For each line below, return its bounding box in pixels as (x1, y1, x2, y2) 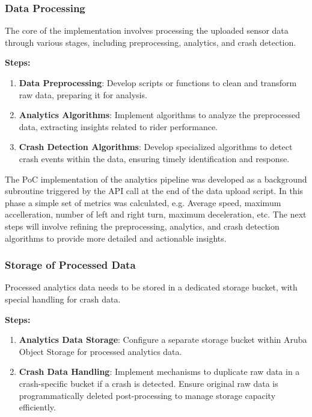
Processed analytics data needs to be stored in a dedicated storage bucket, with (5, 281, 298, 293)
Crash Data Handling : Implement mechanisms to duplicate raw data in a (19, 365, 300, 378)
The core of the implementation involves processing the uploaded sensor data (5, 24, 289, 37)
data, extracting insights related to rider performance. (19, 120, 218, 133)
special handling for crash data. (5, 292, 121, 305)
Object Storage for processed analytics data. (19, 345, 182, 357)
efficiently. (19, 401, 56, 413)
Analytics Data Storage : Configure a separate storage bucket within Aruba (19, 333, 307, 346)
